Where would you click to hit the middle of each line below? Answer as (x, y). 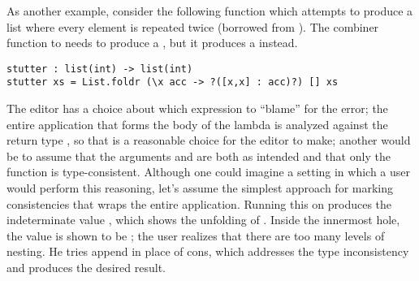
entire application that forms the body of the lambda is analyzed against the (197, 124)
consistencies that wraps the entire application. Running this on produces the (199, 203)
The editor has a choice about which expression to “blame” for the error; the (197, 108)
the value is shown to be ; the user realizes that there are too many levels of (196, 235)
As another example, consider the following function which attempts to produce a (210, 11)
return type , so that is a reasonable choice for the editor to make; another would (209, 140)
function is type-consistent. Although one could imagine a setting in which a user (209, 172)
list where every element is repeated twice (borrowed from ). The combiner (193, 26)
